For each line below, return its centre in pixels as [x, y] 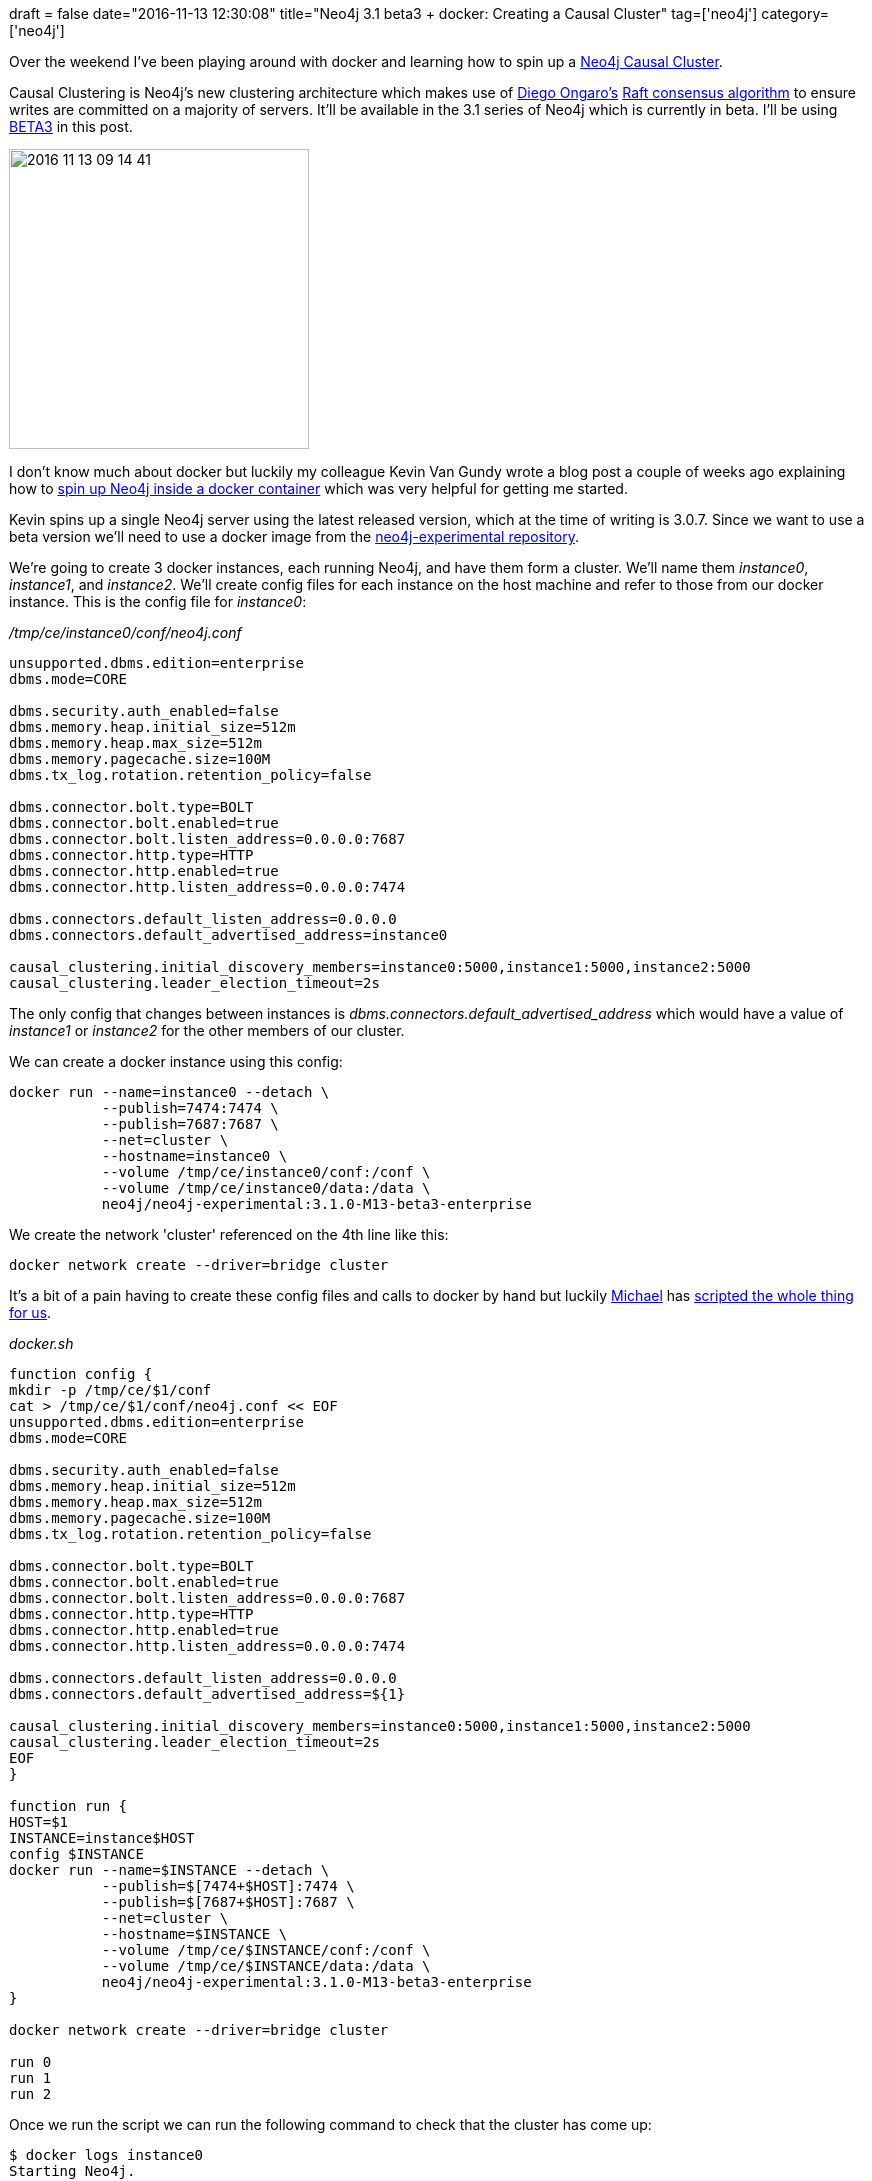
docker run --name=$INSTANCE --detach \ [169, 1870]
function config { [81, 1374]
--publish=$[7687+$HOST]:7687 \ [228, 1902]
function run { [68, 1806]
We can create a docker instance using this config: [176, 1061]
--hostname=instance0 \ [194, 1156]
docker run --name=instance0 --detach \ [169, 1092]
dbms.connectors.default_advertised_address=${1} [207, 1694]
